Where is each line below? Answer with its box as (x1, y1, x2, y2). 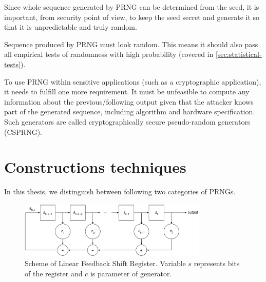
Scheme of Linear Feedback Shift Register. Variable (25, 258, 186, 269)
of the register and (25, 268, 83, 278)
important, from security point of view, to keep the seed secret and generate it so (4, 11, 260, 22)
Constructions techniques (4, 156, 186, 177)
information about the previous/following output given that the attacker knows (4, 96, 254, 107)
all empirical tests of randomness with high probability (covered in (4, 49, 214, 59)
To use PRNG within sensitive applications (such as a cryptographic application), (4, 76, 261, 87)
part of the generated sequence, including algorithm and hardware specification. (4, 106, 255, 117)
